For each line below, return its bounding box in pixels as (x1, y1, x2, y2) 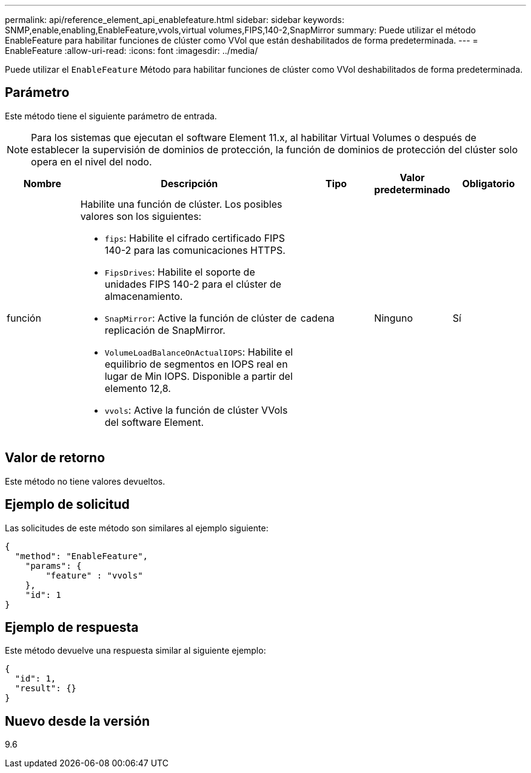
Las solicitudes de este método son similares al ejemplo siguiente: (5, 522, 269, 533)
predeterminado (374, 183, 450, 196)
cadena (300, 311, 335, 324)
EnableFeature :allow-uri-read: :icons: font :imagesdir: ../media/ (5, 45, 258, 56)
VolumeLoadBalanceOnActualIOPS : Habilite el (104, 345, 293, 358)
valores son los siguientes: (80, 210, 202, 222)
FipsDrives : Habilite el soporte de (104, 265, 255, 278)
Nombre (23, 177, 62, 190)
